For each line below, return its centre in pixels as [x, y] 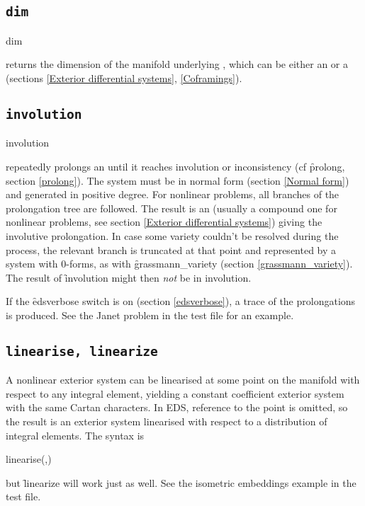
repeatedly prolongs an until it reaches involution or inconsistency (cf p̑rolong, [175, 166]
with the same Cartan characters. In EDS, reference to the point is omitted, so [177, 407]
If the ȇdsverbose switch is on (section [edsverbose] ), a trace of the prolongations [181, 301]
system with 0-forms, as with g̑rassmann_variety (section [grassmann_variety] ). [179, 264]
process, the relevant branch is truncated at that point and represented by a [171, 249]
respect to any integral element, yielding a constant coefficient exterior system [175, 393]
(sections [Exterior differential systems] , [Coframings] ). [124, 77]
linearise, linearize [82, 351]
